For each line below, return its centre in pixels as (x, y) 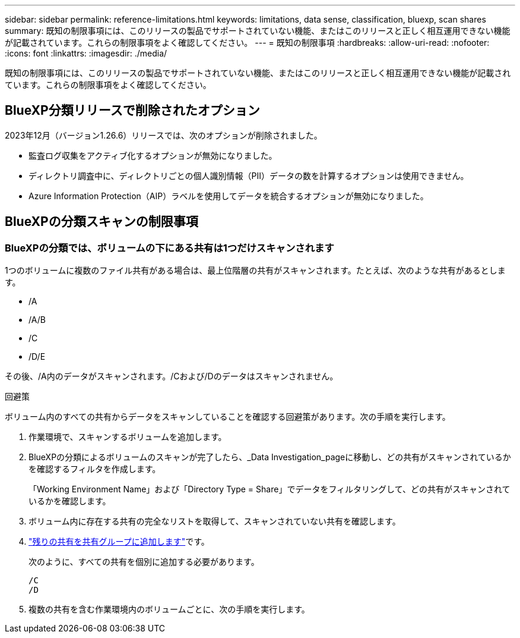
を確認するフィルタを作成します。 (95, 469)
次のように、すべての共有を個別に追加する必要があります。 (144, 562)
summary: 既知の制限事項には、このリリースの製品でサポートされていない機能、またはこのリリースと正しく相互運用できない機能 (258, 31)
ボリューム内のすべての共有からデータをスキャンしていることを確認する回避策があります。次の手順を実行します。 (228, 417)
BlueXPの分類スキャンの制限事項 (102, 222)
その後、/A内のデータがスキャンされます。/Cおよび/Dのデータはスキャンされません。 (172, 376)
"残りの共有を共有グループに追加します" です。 (119, 542)
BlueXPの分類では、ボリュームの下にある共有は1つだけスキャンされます (169, 248)
